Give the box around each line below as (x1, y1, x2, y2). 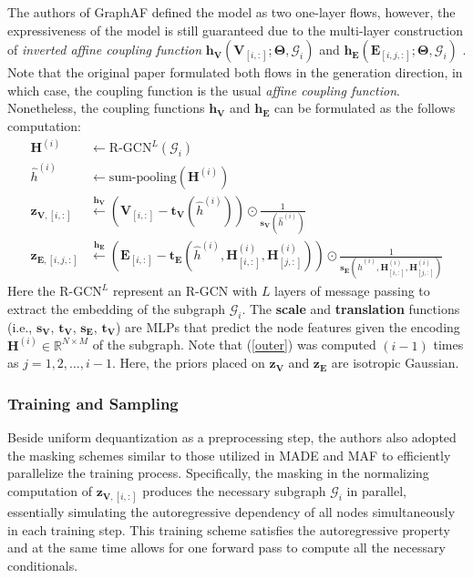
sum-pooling (108, 170, 177, 184)
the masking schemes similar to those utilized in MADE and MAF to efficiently (7, 445, 451, 464)
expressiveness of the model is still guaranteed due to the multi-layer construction (7, 20, 463, 39)
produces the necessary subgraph (142, 482, 326, 501)
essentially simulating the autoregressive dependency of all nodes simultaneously (7, 502, 456, 522)
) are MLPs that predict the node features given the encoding (115, 317, 460, 336)
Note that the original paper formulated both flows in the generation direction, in (7, 63, 463, 82)
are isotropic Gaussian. (331, 353, 459, 372)
